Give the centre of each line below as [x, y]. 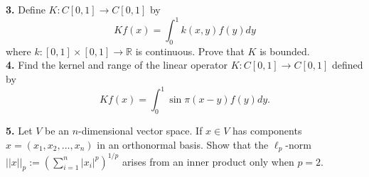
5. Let [19, 130]
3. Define [26, 9]
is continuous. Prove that [190, 51]
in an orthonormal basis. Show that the [183, 144]
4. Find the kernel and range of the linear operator [117, 65]
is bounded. [285, 51]
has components [267, 130]
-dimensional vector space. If [140, 130]
